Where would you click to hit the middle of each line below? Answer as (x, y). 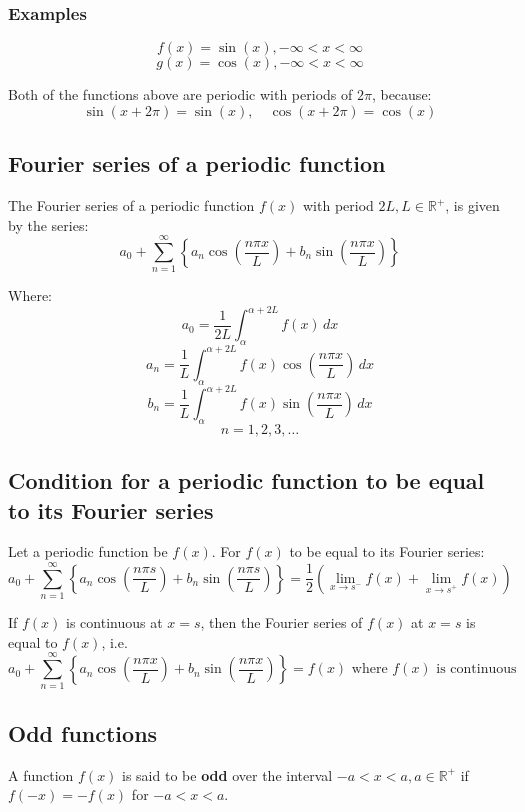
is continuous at (114, 622)
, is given (472, 205)
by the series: (48, 224)
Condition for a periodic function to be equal (246, 480)
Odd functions (83, 732)
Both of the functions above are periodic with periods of (180, 94)
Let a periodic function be (88, 551)
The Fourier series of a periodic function (131, 205)
